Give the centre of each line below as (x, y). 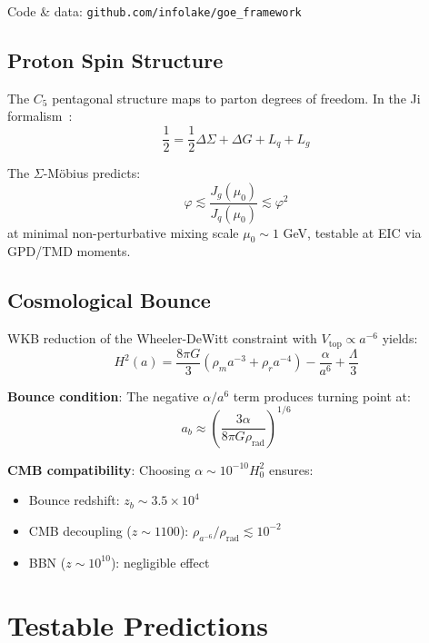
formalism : (40, 116)
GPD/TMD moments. (69, 251)
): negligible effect (160, 562)
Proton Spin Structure (115, 60)
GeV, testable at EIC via (352, 232)
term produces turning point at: (322, 396)
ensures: (291, 469)
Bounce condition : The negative (103, 396)
